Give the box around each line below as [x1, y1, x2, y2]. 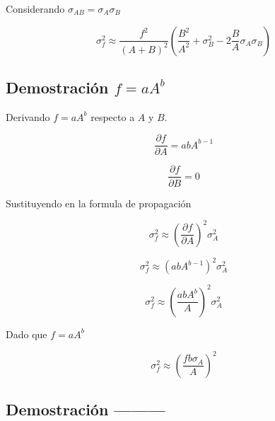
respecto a [90, 109, 135, 124]
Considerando [6, 1, 65, 16]
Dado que [6, 326, 47, 341]
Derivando [6, 109, 50, 124]
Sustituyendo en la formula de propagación [6, 195, 192, 210]
